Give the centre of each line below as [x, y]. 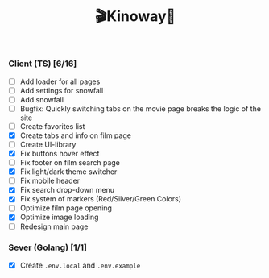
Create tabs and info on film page [75, 135]
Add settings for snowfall [62, 90]
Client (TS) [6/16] [43, 64]
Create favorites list [52, 126]
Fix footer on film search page [70, 163]
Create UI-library [48, 144]
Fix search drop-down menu [67, 190]
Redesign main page [54, 226]
